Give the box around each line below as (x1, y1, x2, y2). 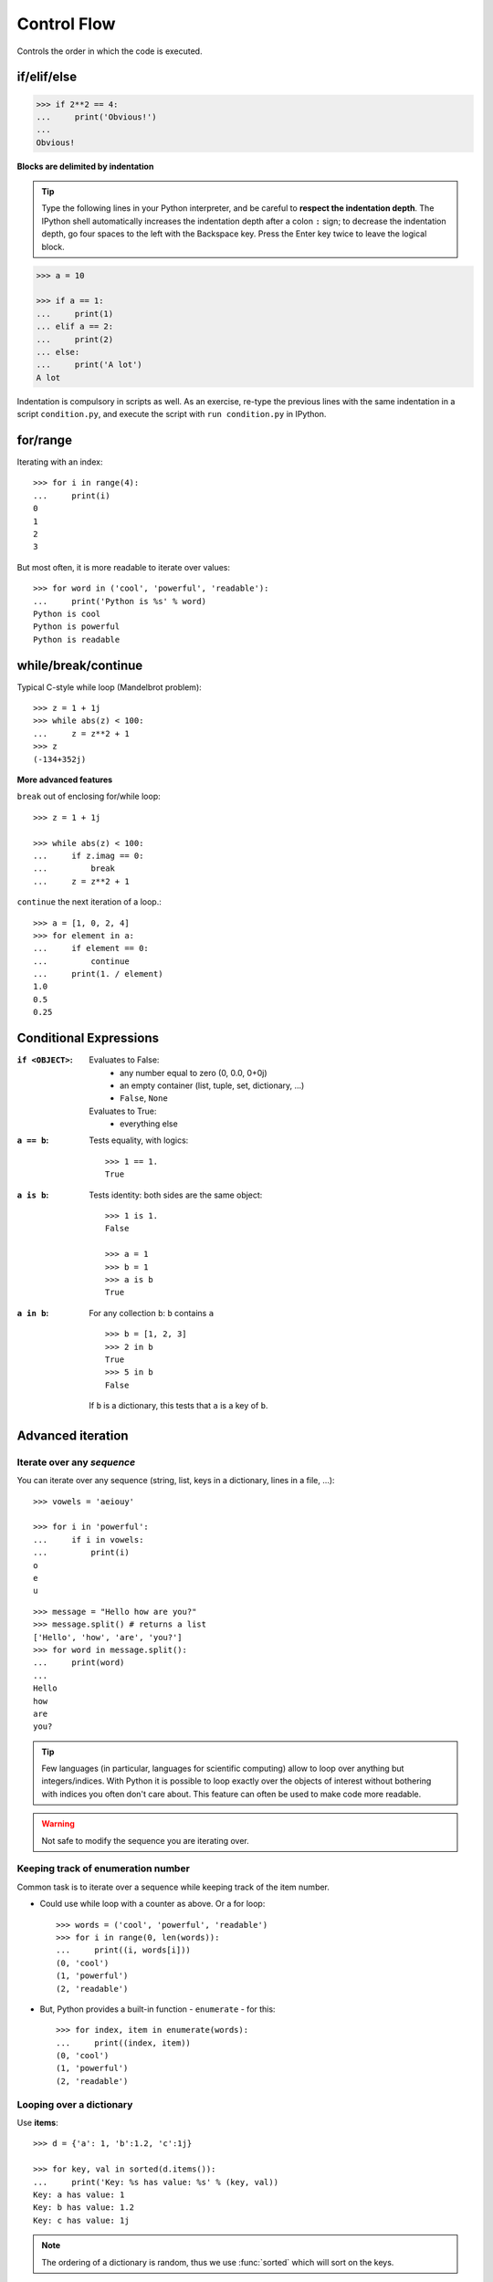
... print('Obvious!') (36, 111, 157, 122)
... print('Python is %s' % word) (33, 596, 207, 606)
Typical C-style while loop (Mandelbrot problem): (16, 681, 203, 693)
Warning (41, 1818, 75, 1829)
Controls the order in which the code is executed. (16, 46, 203, 57)
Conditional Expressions (16, 1031, 160, 1046)
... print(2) (36, 334, 114, 344)
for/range (16, 432, 73, 447)
